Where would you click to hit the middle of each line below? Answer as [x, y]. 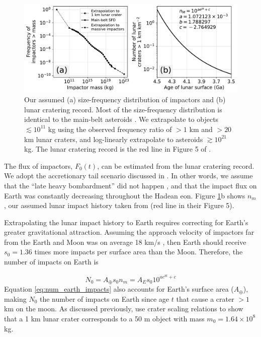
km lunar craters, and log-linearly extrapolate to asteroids [114, 139]
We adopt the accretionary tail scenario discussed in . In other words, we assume [128, 176]
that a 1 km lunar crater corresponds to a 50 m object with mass [104, 318]
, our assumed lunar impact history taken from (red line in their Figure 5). [119, 205]
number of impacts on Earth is [51, 262]
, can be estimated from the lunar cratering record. [176, 165]
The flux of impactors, [38, 165]
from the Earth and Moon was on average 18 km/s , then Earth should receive [125, 242]
